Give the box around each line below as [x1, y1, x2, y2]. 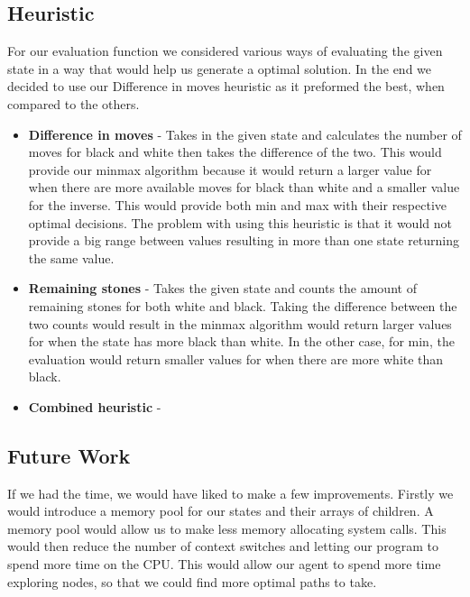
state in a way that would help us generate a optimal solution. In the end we [7, 59, 432, 78]
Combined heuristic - [28, 397, 161, 416]
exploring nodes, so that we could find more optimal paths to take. [7, 572, 377, 591]
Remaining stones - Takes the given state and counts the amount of [28, 279, 417, 298]
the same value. [28, 248, 115, 267]
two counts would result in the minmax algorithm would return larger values [28, 314, 452, 333]
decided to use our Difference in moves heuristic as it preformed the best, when [7, 77, 445, 96]
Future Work [7, 441, 131, 469]
